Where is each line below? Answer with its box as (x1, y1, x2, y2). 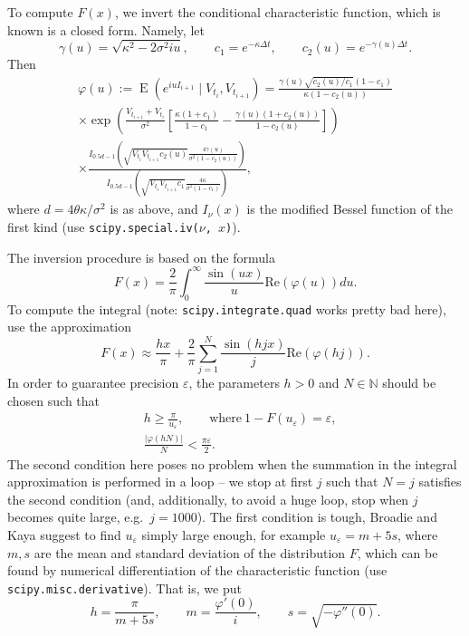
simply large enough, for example (141, 525, 326, 544)
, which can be (357, 543, 438, 562)
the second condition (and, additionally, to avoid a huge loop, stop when (7, 489, 409, 508)
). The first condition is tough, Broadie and (196, 507, 437, 526)
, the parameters (188, 372, 280, 391)
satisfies (418, 472, 462, 491)
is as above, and (110, 199, 198, 218)
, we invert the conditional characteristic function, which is (114, 3, 441, 21)
